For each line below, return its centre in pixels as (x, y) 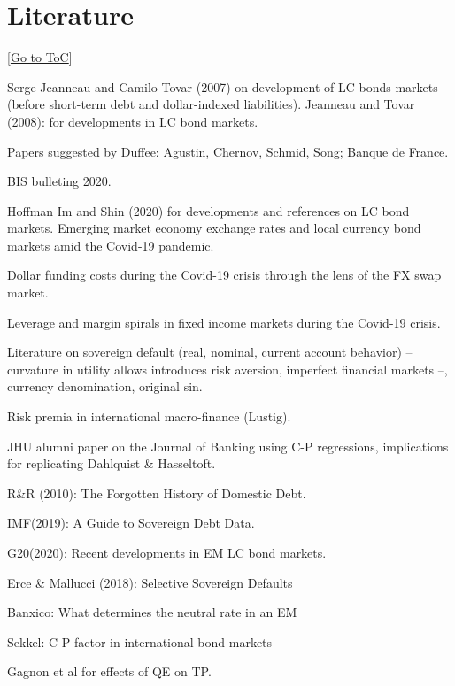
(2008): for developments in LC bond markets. (133, 121)
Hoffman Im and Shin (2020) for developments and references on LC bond (208, 210)
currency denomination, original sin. (105, 386)
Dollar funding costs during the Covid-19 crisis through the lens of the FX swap (224, 275)
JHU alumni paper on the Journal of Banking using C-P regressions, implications (228, 446)
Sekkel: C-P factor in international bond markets (140, 641)
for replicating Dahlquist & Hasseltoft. (112, 463)
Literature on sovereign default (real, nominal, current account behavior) (204, 352)
